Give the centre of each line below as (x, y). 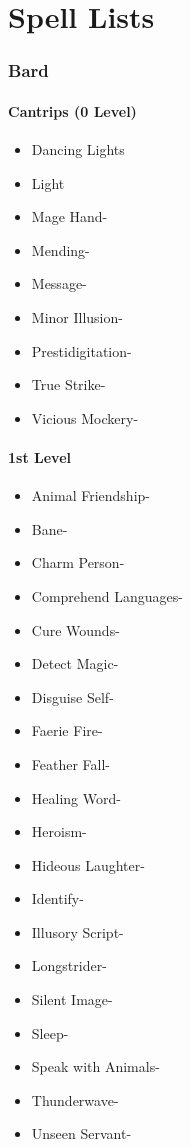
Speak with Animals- (95, 1066)
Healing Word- (76, 797)
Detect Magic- (75, 663)
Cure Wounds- (75, 629)
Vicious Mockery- (85, 417)
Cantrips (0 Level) (72, 110)
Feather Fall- (71, 763)
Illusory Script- (77, 931)
